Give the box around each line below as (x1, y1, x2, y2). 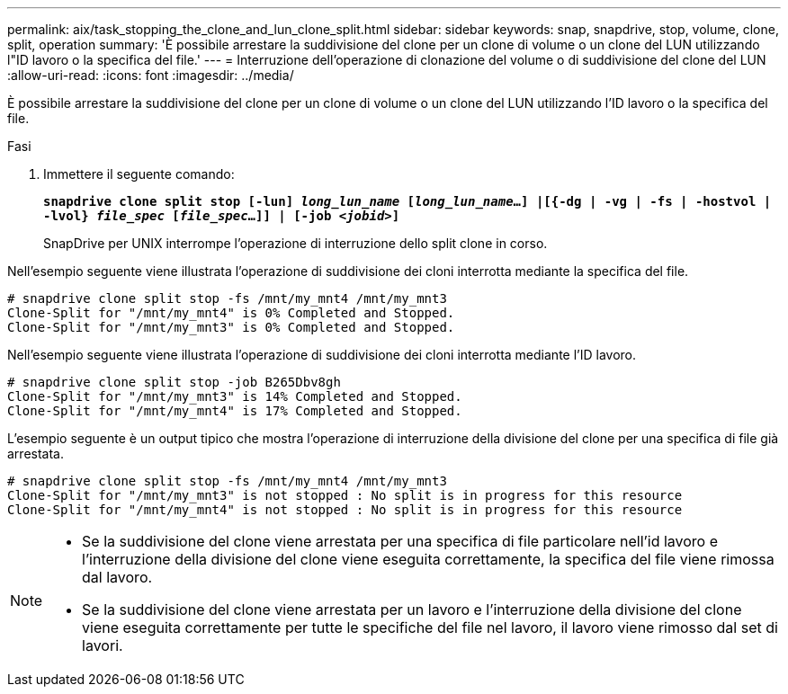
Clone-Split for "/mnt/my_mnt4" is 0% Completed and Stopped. (7, 306, 455, 320)
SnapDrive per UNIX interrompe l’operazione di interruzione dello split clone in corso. (43, 236, 548, 251)
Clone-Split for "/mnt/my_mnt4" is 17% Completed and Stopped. (7, 404, 462, 418)
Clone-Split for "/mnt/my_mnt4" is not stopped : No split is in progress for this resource (7, 503, 683, 517)
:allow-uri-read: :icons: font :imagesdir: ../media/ (7, 67, 294, 83)
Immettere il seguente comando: (43, 166, 235, 182)
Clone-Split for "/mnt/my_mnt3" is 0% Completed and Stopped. (7, 320, 455, 334)
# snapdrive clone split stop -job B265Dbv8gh (7, 375, 341, 389)
